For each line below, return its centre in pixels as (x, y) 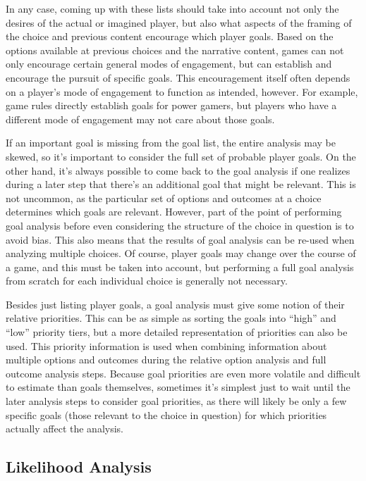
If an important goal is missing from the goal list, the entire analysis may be (171, 143)
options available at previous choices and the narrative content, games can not (175, 50)
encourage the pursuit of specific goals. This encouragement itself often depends (178, 77)
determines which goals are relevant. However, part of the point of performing (174, 212)
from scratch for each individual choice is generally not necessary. (147, 281)
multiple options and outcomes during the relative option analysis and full (166, 360)
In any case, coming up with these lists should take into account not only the (172, 8)
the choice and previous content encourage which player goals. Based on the (170, 36)
